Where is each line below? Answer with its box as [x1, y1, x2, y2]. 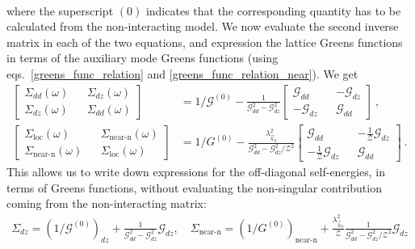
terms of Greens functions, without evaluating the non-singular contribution [6, 179, 382, 196]
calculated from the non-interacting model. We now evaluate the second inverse [6, 18, 399, 35]
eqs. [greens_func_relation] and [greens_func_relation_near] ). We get [6, 65, 358, 82]
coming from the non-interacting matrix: [6, 195, 207, 212]
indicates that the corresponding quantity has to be [145, 2, 401, 19]
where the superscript [6, 2, 114, 19]
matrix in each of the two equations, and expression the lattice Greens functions [6, 33, 403, 50]
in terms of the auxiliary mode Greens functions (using [6, 49, 279, 66]
